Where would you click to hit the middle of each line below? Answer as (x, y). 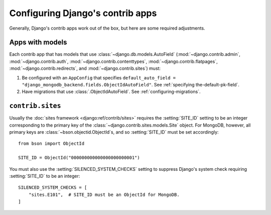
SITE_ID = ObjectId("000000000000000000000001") (79, 158)
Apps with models (38, 42)
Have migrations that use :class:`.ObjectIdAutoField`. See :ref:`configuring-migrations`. (111, 92)
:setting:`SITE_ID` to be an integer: (45, 176)
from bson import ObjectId (51, 144)
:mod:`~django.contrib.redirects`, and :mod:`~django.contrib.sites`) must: (85, 68)
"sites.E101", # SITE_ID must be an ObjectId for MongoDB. (104, 194)
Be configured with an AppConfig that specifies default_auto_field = (99, 77)
